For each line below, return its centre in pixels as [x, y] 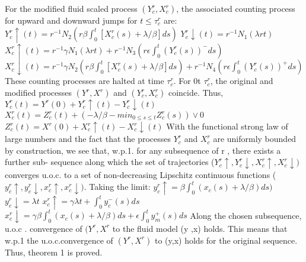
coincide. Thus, [196, 92]
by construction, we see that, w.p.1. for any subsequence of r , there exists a [143, 150]
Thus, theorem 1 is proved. [54, 252]
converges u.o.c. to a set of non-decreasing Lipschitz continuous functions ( [141, 174]
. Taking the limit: [117, 187]
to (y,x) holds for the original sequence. [226, 240]
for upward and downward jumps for [71, 20]
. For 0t [187, 81]
